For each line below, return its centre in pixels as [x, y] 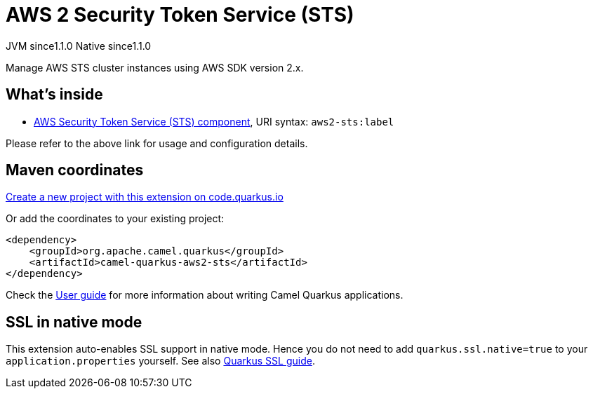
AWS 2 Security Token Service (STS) [180, 15]
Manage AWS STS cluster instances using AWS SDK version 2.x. [155, 67]
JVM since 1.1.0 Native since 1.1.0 [79, 46]
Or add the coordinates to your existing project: [115, 219]
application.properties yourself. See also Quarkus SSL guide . [160, 361]
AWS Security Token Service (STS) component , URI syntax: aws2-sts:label [214, 121]
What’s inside [54, 95]
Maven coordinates [75, 170]
